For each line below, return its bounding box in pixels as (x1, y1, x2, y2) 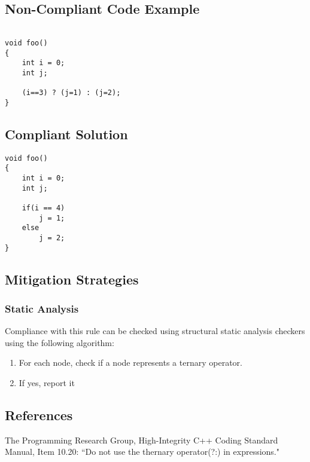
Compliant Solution (5, 124, 128, 143)
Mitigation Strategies (5, 270, 139, 288)
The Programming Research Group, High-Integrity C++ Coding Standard (5, 433, 278, 446)
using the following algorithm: (5, 336, 114, 348)
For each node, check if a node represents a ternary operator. (19, 356, 242, 369)
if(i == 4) (22, 203, 65, 212)
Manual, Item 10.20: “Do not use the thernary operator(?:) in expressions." (5, 445, 280, 458)
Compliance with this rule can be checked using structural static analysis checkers (5, 325, 305, 337)
